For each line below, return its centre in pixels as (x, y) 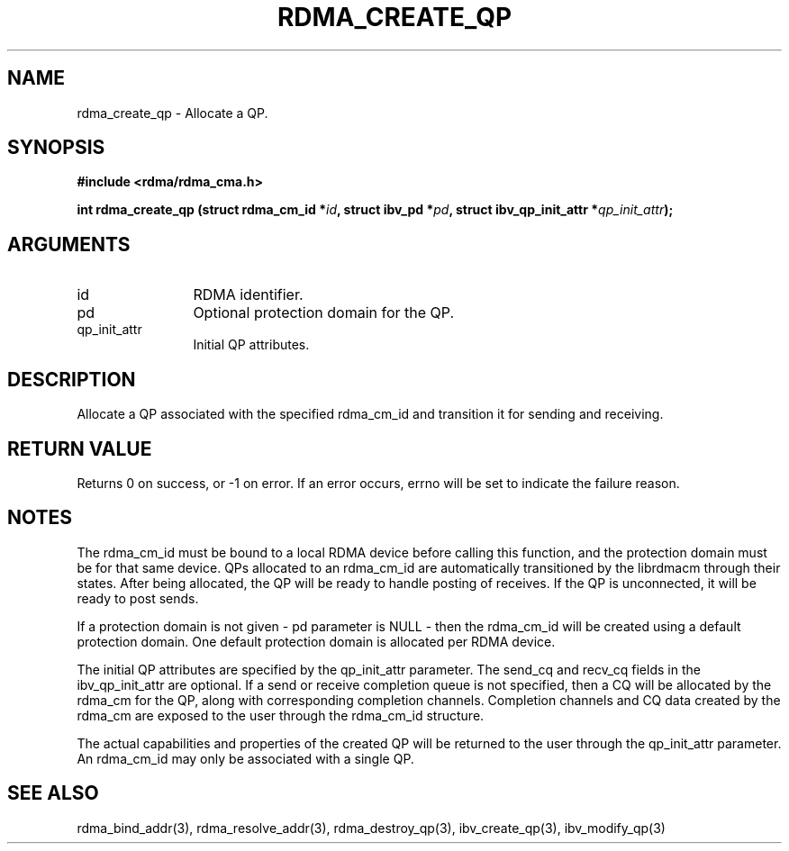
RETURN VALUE (80, 448)
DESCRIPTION (72, 379)
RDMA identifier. (248, 295)
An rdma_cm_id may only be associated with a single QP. (245, 758)
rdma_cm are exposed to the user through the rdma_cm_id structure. (281, 715)
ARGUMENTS (69, 244)
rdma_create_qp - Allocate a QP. (172, 113)
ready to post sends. (138, 598)
